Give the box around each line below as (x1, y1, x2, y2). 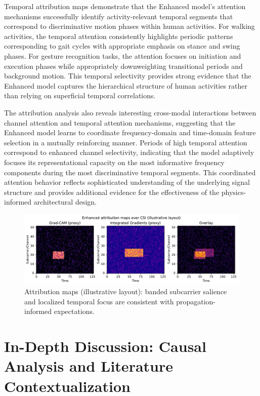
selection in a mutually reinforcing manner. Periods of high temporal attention (4, 137, 247, 147)
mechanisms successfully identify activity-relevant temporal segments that (4, 11, 233, 21)
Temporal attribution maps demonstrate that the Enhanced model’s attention (4, 1, 246, 11)
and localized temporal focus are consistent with (24, 296, 174, 306)
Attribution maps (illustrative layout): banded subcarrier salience (24, 286, 227, 297)
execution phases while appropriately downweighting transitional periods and (4, 60, 243, 71)
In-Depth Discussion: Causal (4, 336, 206, 357)
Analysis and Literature (4, 355, 173, 376)
